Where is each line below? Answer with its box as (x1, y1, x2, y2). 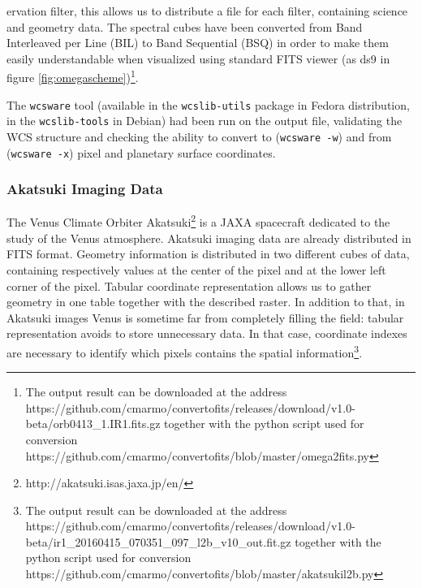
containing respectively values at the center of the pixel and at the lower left (6, 261, 386, 278)
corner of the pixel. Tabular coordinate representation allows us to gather (6, 277, 372, 294)
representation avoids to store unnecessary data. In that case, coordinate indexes (6, 325, 407, 342)
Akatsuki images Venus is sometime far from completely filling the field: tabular (6, 309, 404, 326)
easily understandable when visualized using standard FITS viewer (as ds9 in (6, 50, 390, 67)
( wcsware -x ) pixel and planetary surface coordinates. (6, 144, 276, 161)
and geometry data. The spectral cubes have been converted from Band (6, 18, 363, 35)
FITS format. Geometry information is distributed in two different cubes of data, (6, 245, 410, 262)
